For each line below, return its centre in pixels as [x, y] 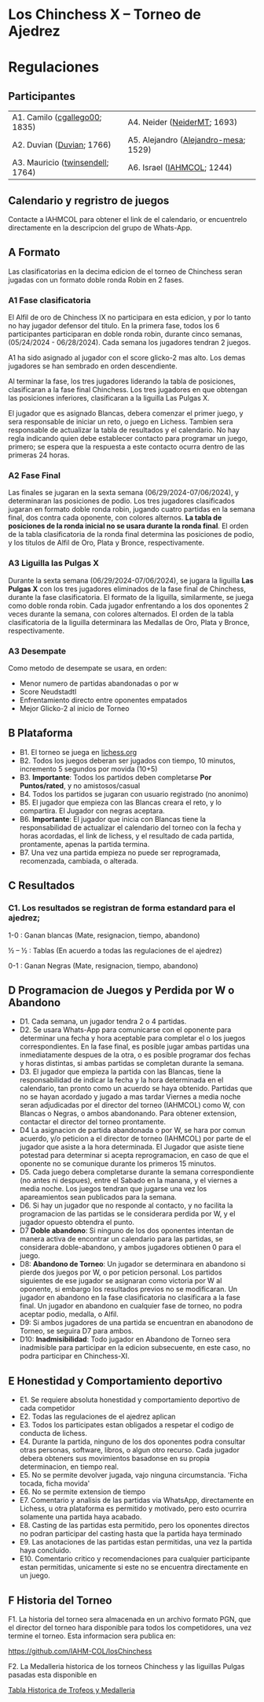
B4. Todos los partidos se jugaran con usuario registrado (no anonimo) [134, 794]
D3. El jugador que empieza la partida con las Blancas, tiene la [120, 1071]
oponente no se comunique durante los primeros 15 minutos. [117, 1164]
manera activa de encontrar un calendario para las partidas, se [121, 1239]
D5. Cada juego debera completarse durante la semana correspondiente [137, 1172]
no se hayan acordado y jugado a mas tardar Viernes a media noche [130, 1097]
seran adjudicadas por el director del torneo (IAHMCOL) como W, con [132, 1105]
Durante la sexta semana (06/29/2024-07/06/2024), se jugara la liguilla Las [131, 580]
